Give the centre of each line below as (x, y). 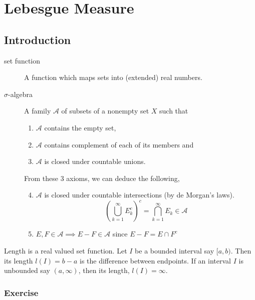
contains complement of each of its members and (119, 144)
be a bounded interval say (175, 251)
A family (38, 111)
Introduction (38, 39)
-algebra (21, 94)
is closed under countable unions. (95, 161)
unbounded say (27, 270)
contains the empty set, (80, 127)
